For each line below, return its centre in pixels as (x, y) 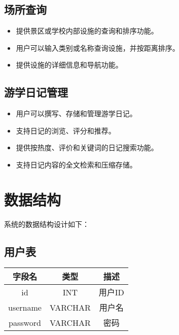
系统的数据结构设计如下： (47, 224)
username (25, 307)
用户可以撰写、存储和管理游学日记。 (76, 113)
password (25, 322)
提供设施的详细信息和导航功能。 (69, 65)
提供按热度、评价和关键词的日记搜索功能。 (87, 147)
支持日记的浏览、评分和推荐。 (66, 130)
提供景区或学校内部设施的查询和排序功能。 (87, 31)
